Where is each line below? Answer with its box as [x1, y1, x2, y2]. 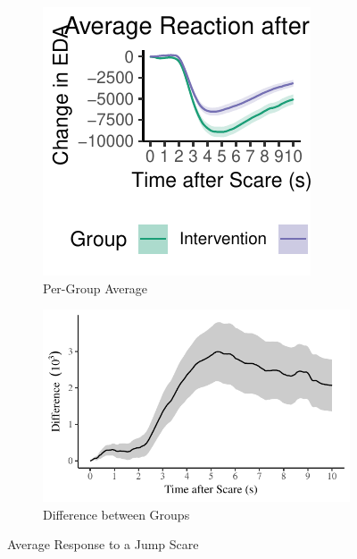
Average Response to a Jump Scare [7, 535, 199, 554]
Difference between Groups [43, 504, 190, 523]
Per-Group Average [43, 278, 148, 297]
